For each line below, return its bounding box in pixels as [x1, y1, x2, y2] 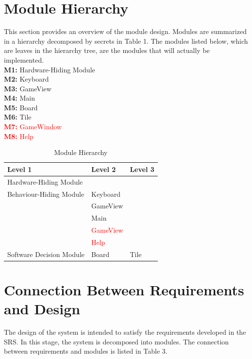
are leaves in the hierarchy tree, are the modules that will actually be [4, 45, 210, 55]
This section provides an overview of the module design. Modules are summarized [4, 26, 247, 36]
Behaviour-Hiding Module [7, 188, 84, 199]
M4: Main [4, 93, 35, 103]
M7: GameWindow [4, 121, 62, 132]
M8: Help [4, 131, 34, 141]
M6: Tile [4, 112, 32, 122]
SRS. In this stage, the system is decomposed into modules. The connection [4, 336, 229, 346]
